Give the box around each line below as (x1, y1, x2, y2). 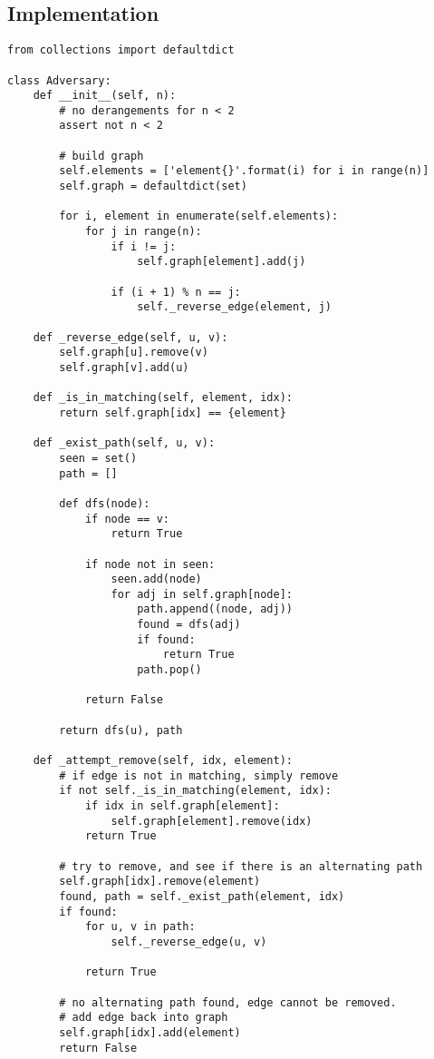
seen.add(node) (111, 573, 202, 586)
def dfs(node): (59, 496, 150, 510)
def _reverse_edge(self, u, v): (33, 330, 228, 344)
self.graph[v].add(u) (59, 360, 189, 374)
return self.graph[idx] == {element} (59, 406, 286, 419)
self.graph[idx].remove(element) (59, 875, 261, 888)
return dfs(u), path (59, 723, 183, 737)
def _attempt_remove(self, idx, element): (33, 754, 293, 768)
